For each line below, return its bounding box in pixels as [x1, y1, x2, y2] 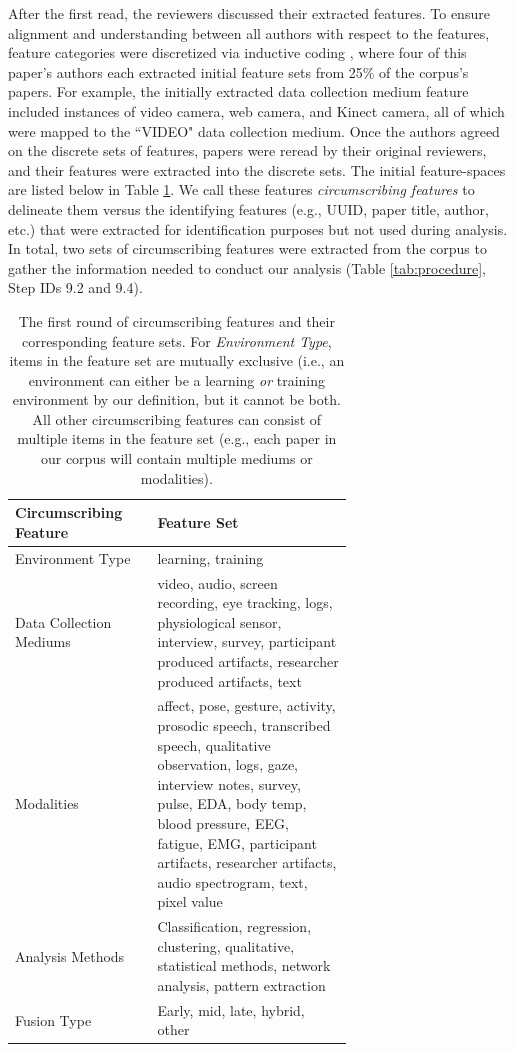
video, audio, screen [157, 572, 278, 593]
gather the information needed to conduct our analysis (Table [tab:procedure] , [8, 257, 486, 278]
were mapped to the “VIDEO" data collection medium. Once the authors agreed [8, 120, 500, 141]
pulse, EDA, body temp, [157, 793, 307, 814]
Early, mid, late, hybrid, [157, 999, 305, 1020]
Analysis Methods [15, 945, 125, 966]
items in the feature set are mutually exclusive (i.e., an [9, 350, 345, 371]
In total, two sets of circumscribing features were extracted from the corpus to [8, 238, 487, 259]
